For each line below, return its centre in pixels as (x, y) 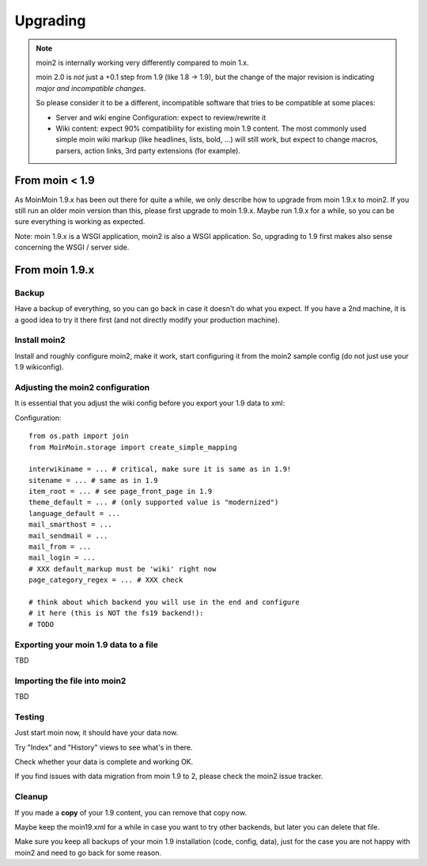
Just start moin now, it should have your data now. (96, 733)
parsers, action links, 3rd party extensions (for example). (148, 150)
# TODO (42, 624)
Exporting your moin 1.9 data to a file (86, 644)
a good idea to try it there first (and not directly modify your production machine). (147, 320)
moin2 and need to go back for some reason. (88, 853)
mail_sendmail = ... (68, 536)
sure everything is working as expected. (80, 222)
